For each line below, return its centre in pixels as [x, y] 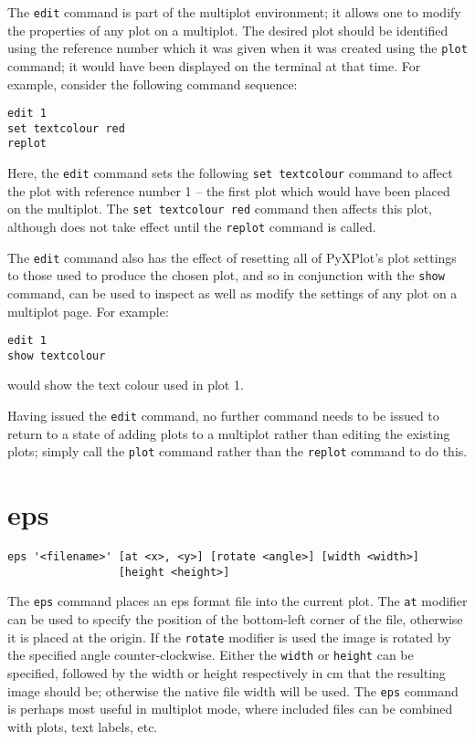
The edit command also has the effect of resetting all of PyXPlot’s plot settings [232, 257]
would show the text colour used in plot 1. [126, 385]
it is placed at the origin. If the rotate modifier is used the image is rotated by [229, 637]
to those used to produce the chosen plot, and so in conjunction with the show [226, 275]
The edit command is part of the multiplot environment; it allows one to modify [234, 12]
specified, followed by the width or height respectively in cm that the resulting [227, 672]
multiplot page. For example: [88, 311]
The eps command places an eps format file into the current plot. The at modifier [237, 601]
